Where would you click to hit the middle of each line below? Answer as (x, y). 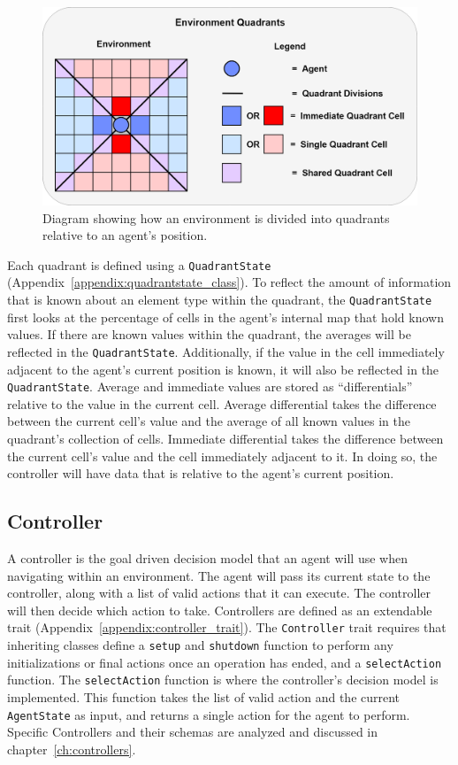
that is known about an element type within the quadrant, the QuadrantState (220, 300)
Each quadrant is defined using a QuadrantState (139, 264)
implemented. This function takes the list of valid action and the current (204, 696)
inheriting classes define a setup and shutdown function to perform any (200, 644)
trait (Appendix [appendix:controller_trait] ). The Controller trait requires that (227, 627)
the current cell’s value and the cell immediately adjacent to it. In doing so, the (222, 456)
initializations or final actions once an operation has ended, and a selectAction (225, 662)
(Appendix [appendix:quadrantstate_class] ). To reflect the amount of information (229, 282)
